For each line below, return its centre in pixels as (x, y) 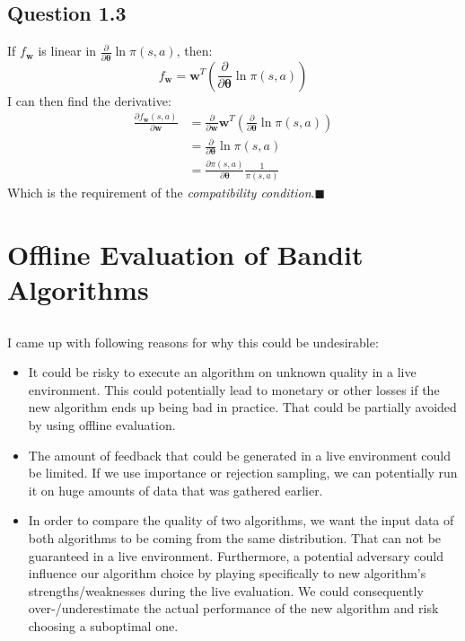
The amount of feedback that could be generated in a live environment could (240, 455)
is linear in (67, 51)
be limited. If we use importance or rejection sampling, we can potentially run (243, 473)
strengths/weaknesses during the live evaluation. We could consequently (226, 590)
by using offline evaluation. (102, 425)
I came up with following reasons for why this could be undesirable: (193, 342)
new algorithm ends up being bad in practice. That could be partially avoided (242, 407)
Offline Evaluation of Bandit (185, 254)
